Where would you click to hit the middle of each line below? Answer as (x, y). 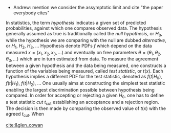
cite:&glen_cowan (24, 125)
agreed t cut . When (25, 115)
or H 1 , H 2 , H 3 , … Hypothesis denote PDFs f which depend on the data (79, 46)
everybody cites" (31, 13)
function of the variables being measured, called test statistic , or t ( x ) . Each (84, 71)
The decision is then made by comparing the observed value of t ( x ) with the (86, 108)
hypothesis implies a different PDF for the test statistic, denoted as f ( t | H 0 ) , (84, 77)
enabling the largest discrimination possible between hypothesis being (80, 90)
